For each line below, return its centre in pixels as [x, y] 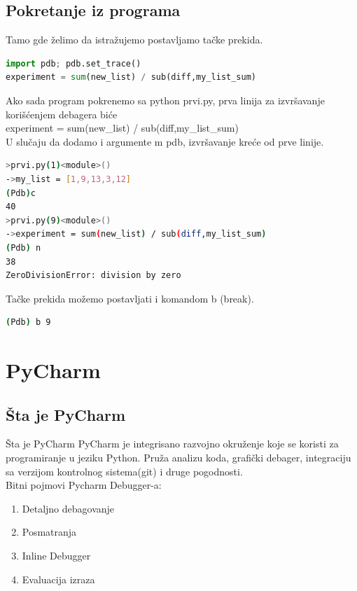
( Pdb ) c [21, 193]
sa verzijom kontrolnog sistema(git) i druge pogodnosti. [124, 471]
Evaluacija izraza [58, 579]
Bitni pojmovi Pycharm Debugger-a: [84, 485]
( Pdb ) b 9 [28, 322]
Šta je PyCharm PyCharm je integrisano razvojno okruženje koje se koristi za [172, 444]
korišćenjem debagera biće [62, 114]
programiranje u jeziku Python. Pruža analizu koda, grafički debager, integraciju [178, 458]
